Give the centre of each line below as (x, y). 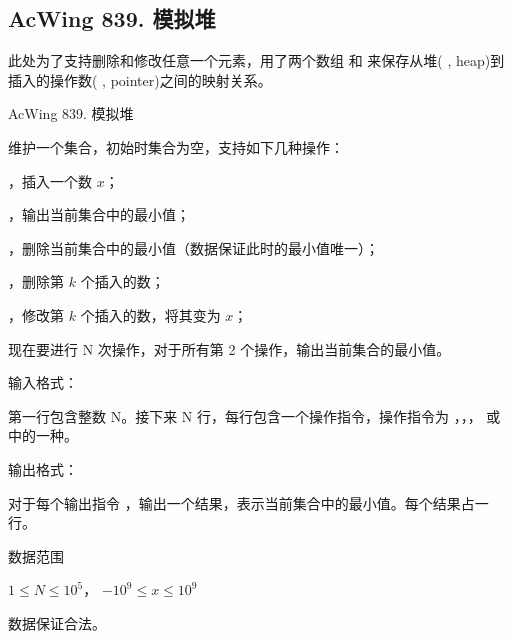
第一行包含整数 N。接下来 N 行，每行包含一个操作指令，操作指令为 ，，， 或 (254, 415)
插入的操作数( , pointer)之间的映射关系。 (140, 79)
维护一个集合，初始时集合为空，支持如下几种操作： (176, 146)
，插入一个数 (50, 180)
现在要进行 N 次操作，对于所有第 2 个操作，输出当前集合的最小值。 (229, 348)
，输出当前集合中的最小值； (99, 214)
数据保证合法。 (57, 622)
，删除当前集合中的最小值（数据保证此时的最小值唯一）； (193, 247)
